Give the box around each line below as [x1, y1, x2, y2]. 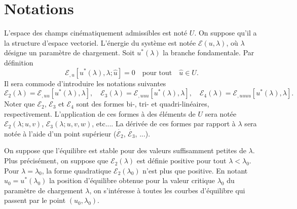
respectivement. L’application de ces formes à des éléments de [4, 108, 196, 119]
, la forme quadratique [42, 165, 112, 176]
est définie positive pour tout [136, 155, 227, 166]
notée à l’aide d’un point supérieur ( [4, 128, 117, 138]
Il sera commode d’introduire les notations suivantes [4, 78, 166, 88]
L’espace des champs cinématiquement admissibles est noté [4, 27, 188, 38]
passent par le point [4, 195, 66, 205]
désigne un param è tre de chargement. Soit [4, 47, 135, 58]
